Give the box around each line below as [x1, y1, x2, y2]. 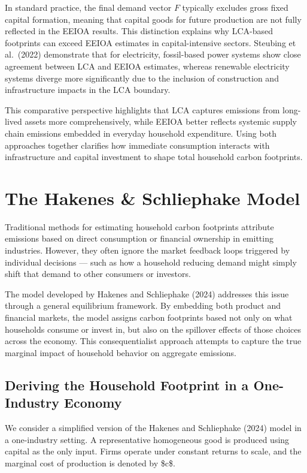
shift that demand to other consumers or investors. [5, 267, 191, 280]
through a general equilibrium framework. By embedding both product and [5, 299, 281, 312]
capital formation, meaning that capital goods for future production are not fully [5, 13, 302, 25]
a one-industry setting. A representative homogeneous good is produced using [5, 433, 290, 445]
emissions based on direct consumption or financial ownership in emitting [5, 232, 273, 245]
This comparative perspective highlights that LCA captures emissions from [5, 103, 280, 116]
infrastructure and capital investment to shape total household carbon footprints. [5, 150, 303, 163]
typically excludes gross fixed [182, 1, 288, 13]
